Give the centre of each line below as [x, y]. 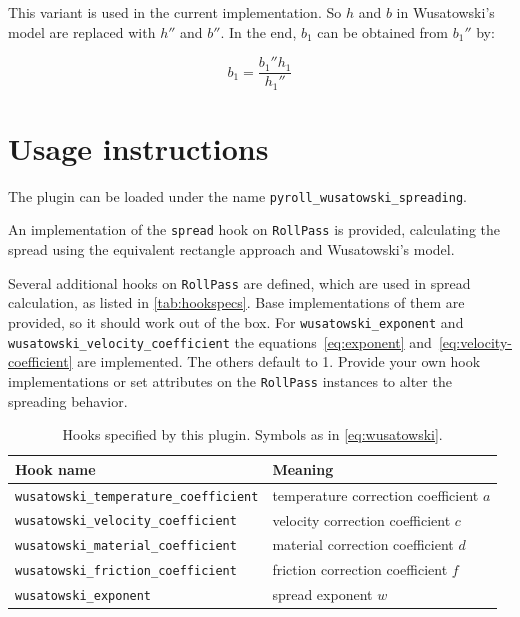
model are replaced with [82, 31]
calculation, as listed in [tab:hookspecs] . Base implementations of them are [236, 302]
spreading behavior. [68, 400]
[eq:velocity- [475, 341]
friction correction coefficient [360, 569]
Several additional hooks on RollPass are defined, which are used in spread [239, 282]
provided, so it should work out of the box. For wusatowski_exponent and [236, 321]
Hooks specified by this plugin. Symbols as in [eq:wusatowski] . [252, 434]
